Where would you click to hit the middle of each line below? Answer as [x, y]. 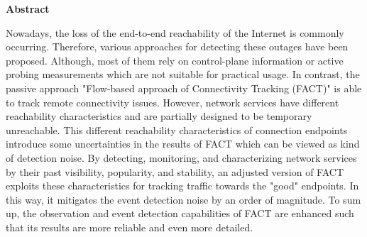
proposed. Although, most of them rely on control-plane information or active [175, 60]
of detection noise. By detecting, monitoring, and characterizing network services [181, 157]
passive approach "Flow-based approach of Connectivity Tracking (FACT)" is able [184, 88]
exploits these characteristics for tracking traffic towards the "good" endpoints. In [182, 186]
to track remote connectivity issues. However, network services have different [172, 102]
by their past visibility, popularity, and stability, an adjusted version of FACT [175, 171]
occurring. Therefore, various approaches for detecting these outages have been [177, 46]
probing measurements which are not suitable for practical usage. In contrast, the [183, 74]
